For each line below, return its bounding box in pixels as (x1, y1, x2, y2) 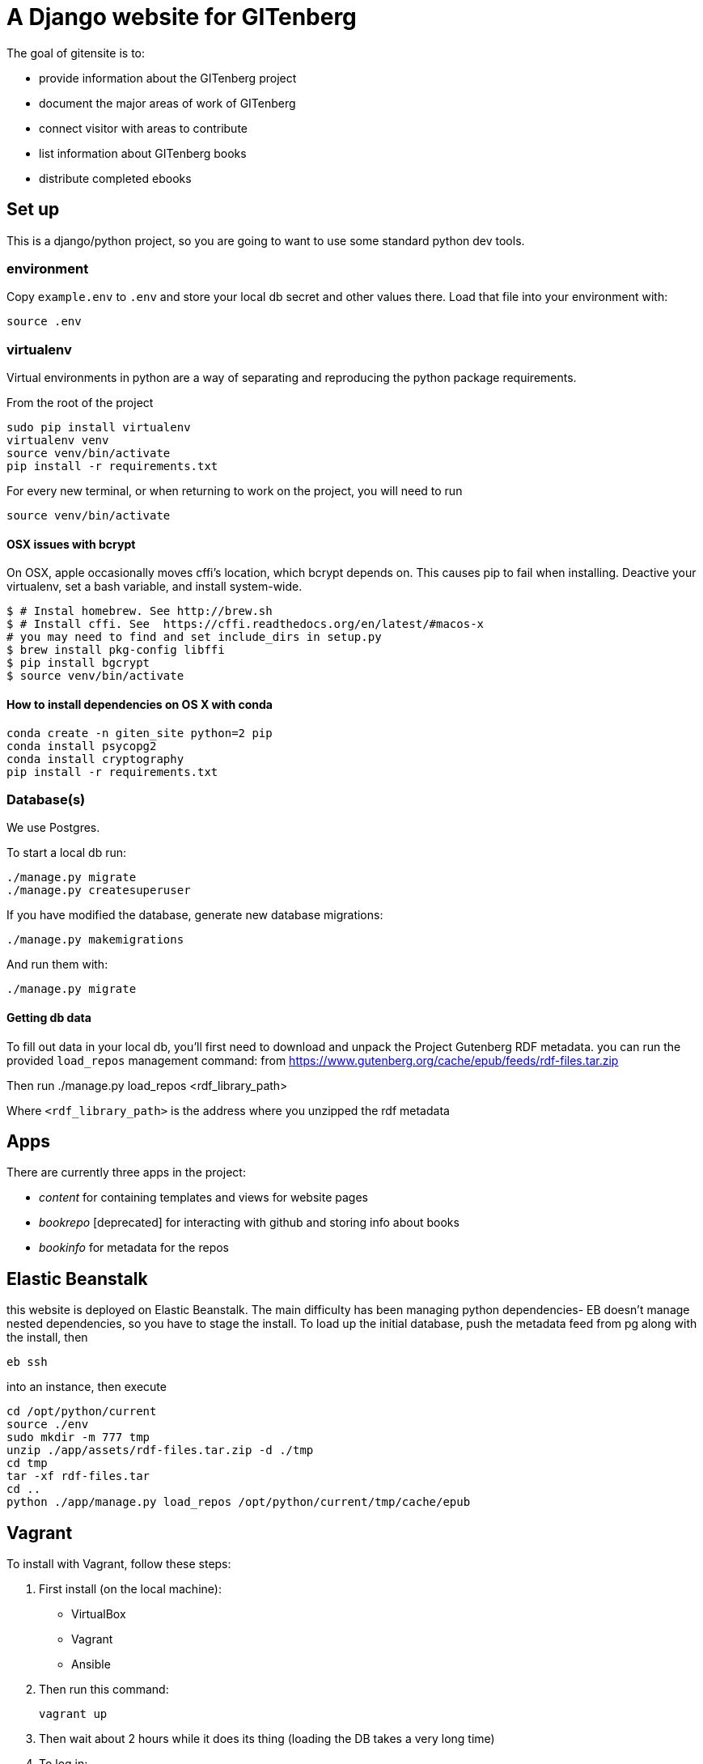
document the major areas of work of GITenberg (39, 95, 296, 110)
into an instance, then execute (6, 1380, 167, 1394)
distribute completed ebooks (39, 171, 192, 185)
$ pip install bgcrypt (6, 656, 150, 670)
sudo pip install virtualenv (6, 421, 191, 435)
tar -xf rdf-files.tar (6, 1469, 150, 1483)
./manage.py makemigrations (6, 933, 184, 947)
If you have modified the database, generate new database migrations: (6, 908, 383, 922)
